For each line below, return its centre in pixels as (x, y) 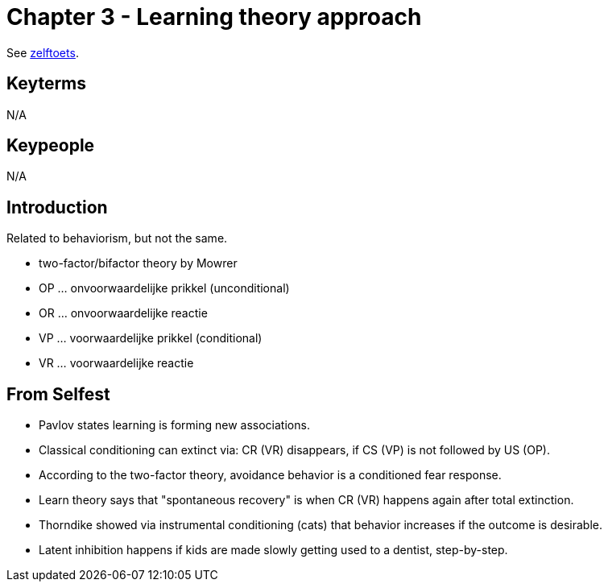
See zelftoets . (43, 52)
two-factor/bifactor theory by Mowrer (138, 263)
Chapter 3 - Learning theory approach (214, 17)
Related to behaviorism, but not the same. (117, 238)
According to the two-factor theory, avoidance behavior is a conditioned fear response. (270, 475)
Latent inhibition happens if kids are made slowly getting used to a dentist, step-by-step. (273, 550)
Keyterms (47, 84)
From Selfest (58, 394)
